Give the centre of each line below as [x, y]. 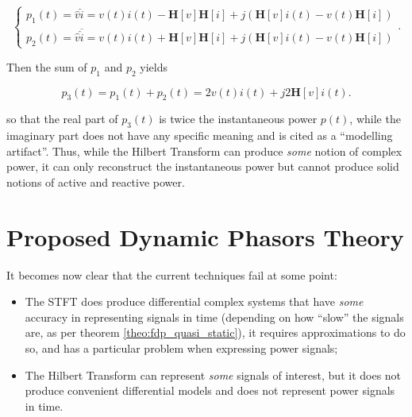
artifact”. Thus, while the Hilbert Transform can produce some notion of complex [204, 151]
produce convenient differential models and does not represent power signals [210, 390]
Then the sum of [47, 66]
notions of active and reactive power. [96, 181]
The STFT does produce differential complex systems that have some [194, 301]
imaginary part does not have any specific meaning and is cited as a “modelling [200, 135]
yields [154, 66]
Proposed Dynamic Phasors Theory [205, 236]
